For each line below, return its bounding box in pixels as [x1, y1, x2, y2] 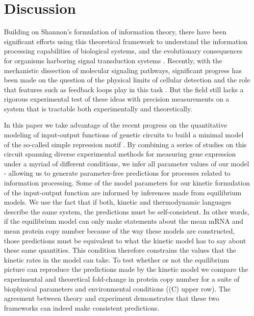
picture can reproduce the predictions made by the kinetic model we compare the [4, 264, 249, 274]
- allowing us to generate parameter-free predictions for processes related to [4, 168, 230, 178]
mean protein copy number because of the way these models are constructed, [4, 226, 235, 236]
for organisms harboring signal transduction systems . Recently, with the [4, 55, 223, 65]
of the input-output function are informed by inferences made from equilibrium [4, 187, 242, 197]
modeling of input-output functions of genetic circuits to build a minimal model [4, 130, 244, 140]
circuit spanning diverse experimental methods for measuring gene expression [4, 149, 236, 159]
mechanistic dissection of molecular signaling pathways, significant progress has [4, 65, 242, 75]
